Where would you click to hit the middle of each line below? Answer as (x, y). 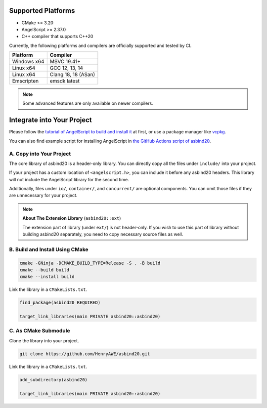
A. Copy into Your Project (40, 154)
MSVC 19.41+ (65, 62)
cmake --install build (47, 277)
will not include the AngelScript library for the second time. (69, 179)
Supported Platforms (42, 11)
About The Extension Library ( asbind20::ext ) (72, 218)
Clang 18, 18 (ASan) (72, 75)
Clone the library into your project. (44, 340)
